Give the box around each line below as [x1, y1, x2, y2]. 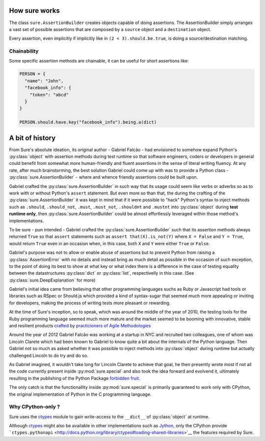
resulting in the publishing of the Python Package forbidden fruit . [9, 375, 140, 381]
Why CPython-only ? [9, 404, 60, 410]
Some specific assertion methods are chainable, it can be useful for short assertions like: [9, 58, 189, 64]
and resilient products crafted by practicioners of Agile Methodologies [9, 323, 151, 329]
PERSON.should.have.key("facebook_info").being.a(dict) [19, 120, 157, 125]
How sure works [9, 6, 60, 15]
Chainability [9, 48, 39, 55]
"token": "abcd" [29, 92, 69, 97]
